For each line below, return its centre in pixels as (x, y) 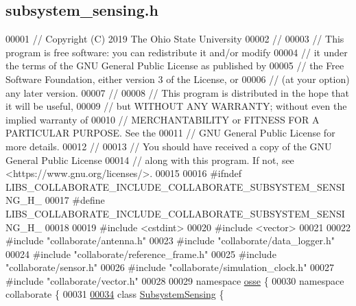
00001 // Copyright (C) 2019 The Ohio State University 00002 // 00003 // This (175, 39)
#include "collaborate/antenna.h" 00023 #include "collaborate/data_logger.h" (170, 240)
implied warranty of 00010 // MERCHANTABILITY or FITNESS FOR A (163, 119)
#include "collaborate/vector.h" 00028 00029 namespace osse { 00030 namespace (175, 280)
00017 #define (75, 200)
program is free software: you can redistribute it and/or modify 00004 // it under (177, 52)
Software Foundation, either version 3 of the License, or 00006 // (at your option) (178, 79)
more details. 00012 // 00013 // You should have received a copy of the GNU (169, 146)
